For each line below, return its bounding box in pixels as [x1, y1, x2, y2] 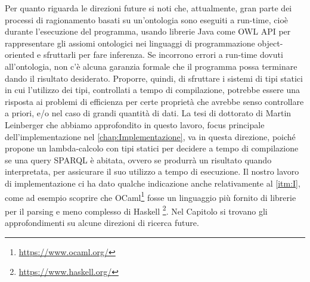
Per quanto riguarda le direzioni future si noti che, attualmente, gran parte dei [5, 2, 292, 14]
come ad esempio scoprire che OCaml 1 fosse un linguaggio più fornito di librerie [5, 189, 296, 203]
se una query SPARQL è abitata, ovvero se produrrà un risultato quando [5, 153, 272, 166]
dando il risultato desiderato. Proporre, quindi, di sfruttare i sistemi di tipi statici [5, 72, 303, 84]
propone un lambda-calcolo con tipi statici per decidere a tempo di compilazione [5, 142, 299, 154]
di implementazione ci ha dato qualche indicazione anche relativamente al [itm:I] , [5, 176, 300, 189]
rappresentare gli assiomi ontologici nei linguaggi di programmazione [5, 36, 255, 49]
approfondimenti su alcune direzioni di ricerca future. [5, 216, 199, 228]
